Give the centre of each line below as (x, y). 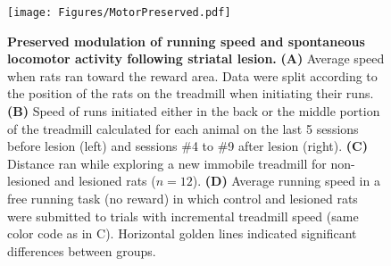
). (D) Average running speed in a (286, 181)
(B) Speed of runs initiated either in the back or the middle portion (194, 111)
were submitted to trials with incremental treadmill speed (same (183, 216)
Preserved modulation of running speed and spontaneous (186, 41)
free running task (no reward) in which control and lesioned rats (183, 198)
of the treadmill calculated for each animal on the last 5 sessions (183, 128)
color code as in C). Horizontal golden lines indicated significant (182, 233)
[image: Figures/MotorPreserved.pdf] (119, 12)
